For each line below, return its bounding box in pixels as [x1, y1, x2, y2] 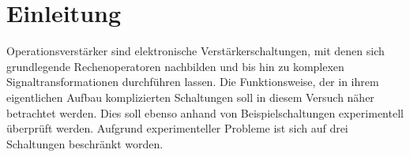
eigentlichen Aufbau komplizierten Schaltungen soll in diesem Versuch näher [6, 88, 374, 105]
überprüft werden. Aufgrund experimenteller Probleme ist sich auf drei [6, 120, 348, 136]
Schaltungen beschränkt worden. [6, 135, 164, 151]
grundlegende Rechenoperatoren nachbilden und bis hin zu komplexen [6, 58, 344, 74]
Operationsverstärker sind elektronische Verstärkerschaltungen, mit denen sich [6, 43, 385, 59]
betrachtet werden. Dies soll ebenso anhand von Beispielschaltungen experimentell [6, 104, 404, 121]
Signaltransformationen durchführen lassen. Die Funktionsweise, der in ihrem [6, 73, 379, 90]
